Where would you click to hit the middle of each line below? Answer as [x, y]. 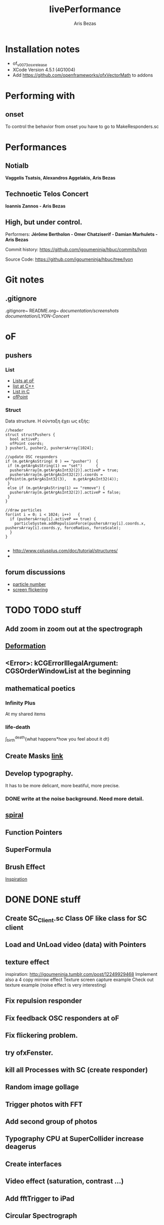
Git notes [25, 280]
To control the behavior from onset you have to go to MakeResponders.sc [82, 127]
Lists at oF [23, 380]
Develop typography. [39, 773]
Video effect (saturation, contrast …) [65, 1181]
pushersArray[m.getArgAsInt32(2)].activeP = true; [64, 470]
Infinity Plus [20, 703]
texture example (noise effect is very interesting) [56, 985]
